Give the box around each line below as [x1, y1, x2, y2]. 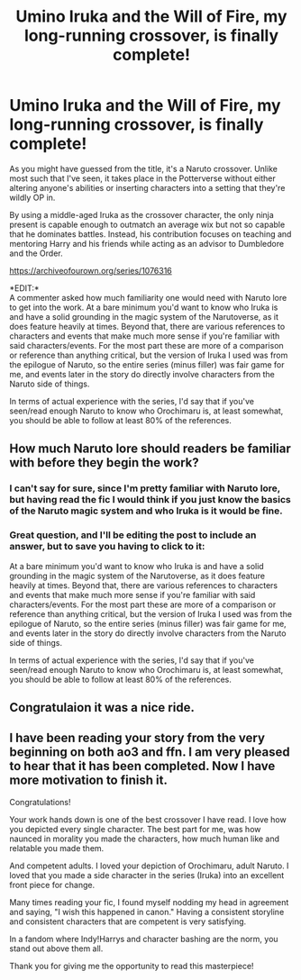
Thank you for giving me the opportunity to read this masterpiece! [9, 960, 254, 971]
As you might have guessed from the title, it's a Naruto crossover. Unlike [9, 163, 278, 174]
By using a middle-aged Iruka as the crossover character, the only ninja [9, 209, 275, 220]
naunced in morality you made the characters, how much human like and [9, 833, 280, 844]
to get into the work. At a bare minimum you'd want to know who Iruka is [9, 302, 278, 313]
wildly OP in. [9, 192, 56, 203]
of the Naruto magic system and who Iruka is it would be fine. [9, 504, 283, 517]
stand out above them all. [9, 943, 104, 954]
